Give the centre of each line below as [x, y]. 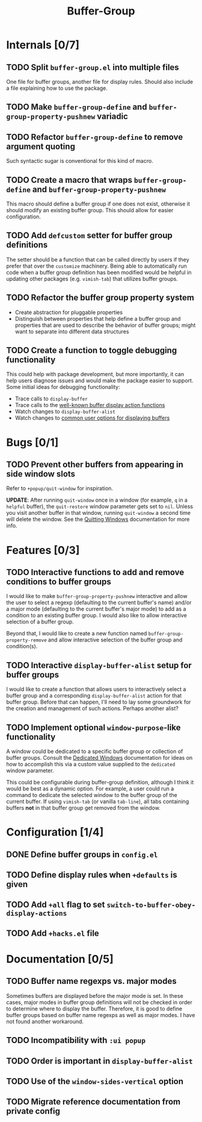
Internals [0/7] [43, 45]
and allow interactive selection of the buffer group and [115, 640]
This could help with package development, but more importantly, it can [95, 374]
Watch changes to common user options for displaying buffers [92, 418]
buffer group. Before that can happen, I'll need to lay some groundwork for [99, 702]
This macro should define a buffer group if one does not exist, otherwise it [98, 204]
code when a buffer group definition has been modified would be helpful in [99, 272]
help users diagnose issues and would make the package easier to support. [100, 380]
